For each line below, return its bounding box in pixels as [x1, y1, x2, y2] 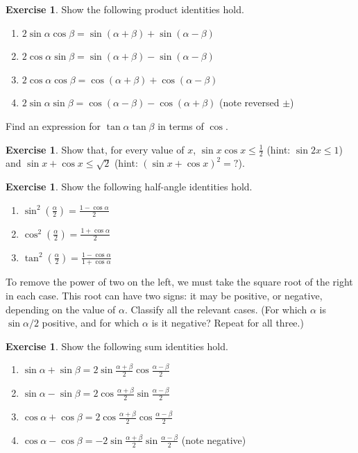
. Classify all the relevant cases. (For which [124, 302, 307, 316]
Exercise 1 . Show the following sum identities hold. [6, 338, 228, 353]
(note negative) [181, 432, 246, 447]
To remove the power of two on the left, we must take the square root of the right [6, 274, 353, 289]
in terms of [157, 118, 204, 133]
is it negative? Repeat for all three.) [151, 315, 304, 330]
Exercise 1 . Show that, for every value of [6, 142, 185, 156]
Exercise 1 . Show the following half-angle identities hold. [6, 179, 253, 193]
